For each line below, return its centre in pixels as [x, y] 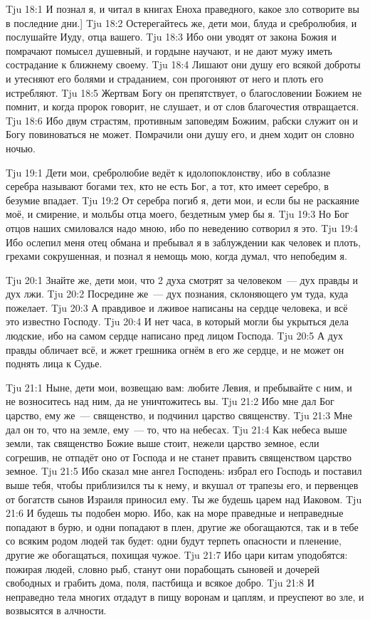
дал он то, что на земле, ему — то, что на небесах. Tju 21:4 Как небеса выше [176, 429]
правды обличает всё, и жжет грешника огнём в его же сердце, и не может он [175, 349]
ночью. [21, 148]
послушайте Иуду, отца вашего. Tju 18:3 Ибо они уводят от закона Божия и [171, 37]
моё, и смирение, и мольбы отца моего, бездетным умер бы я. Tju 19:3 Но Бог [178, 214]
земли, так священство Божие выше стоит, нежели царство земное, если [163, 443]
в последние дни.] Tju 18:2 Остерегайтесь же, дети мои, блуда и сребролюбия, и [181, 22]
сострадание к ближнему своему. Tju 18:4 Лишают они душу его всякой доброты [183, 64]
